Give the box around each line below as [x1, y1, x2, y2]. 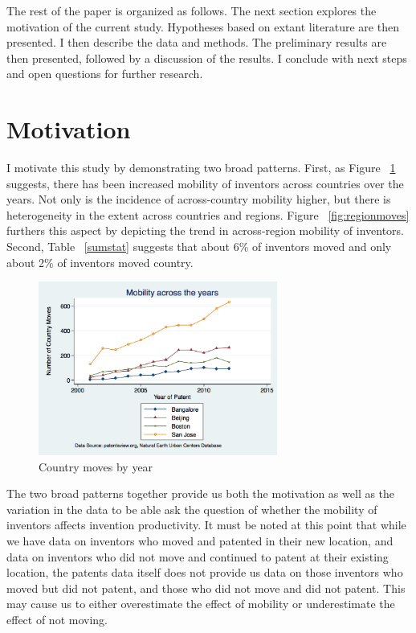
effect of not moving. [6, 611, 108, 627]
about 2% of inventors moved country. [6, 253, 194, 270]
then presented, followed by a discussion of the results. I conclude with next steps [6, 49, 407, 66]
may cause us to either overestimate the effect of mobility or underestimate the [6, 595, 395, 612]
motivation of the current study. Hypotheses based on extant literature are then [6, 18, 399, 35]
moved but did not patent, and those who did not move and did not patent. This [6, 579, 406, 596]
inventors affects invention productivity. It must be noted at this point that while [6, 516, 406, 533]
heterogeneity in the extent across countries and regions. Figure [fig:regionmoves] [6, 206, 410, 223]
